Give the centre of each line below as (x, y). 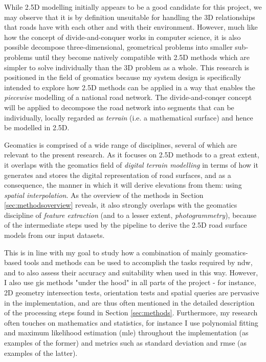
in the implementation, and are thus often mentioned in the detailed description (129, 302)
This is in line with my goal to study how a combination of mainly (108, 252)
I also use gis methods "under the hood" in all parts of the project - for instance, (130, 282)
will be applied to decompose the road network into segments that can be (119, 107)
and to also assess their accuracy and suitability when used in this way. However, (131, 272)
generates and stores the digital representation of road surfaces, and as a (118, 175)
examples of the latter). (41, 353)
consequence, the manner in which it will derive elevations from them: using (123, 185)
